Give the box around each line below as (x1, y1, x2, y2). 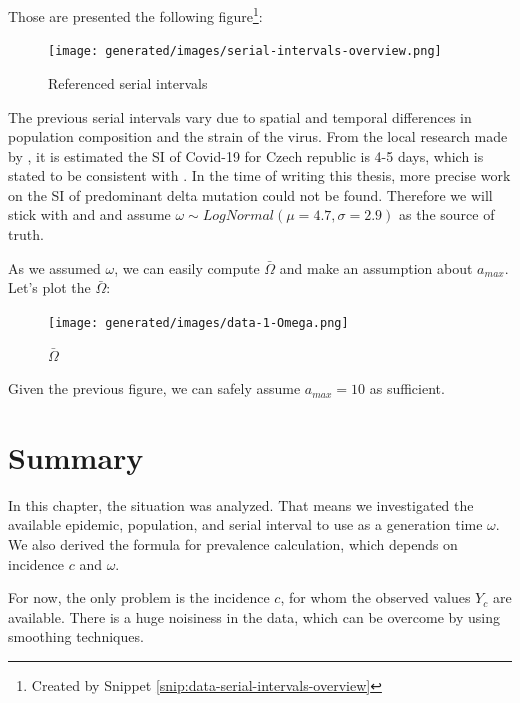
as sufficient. (369, 378, 445, 399)
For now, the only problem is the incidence (8, 587, 270, 608)
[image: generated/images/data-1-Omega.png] (48, 315, 349, 330)
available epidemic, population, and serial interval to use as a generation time (8, 514, 483, 535)
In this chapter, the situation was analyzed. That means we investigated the (8, 494, 474, 515)
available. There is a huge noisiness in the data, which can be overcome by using (8, 606, 500, 627)
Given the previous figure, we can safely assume (8, 378, 301, 399)
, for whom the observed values (280, 587, 471, 608)
